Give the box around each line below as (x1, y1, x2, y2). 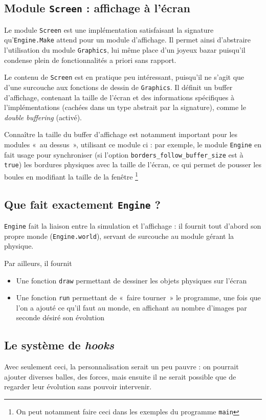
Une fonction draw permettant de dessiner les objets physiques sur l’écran (16, 275, 247, 285)
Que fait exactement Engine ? (4, 196, 161, 212)
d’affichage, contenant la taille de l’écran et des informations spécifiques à (4, 92, 234, 102)
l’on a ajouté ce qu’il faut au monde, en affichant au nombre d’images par (16, 302, 247, 313)
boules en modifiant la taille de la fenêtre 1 (4, 170, 138, 182)
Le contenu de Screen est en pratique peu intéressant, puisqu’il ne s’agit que (4, 72, 245, 82)
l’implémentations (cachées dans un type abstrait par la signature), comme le (4, 102, 246, 113)
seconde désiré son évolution (16, 312, 104, 323)
